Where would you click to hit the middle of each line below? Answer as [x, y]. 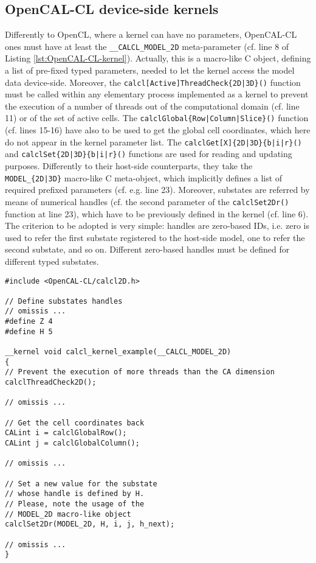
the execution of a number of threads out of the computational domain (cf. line [152, 106]
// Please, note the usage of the [75, 504]
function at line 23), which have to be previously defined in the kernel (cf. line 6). [157, 213]
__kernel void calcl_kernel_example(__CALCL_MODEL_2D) [118, 352]
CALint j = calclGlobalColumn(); [72, 443]
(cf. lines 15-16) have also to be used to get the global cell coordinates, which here [158, 130]
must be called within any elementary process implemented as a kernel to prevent [157, 94]
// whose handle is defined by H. [75, 494]
